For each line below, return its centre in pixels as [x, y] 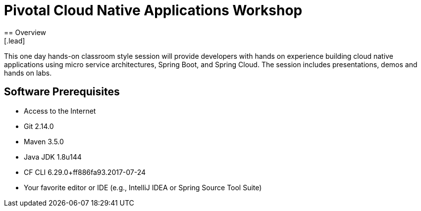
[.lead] [15, 41]
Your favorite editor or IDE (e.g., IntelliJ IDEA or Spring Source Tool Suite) [143, 187]
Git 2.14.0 [39, 126]
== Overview [25, 32]
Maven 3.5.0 [44, 141]
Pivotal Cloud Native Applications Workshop [153, 10]
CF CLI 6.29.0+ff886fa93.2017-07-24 [85, 172]
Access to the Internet [60, 111]
